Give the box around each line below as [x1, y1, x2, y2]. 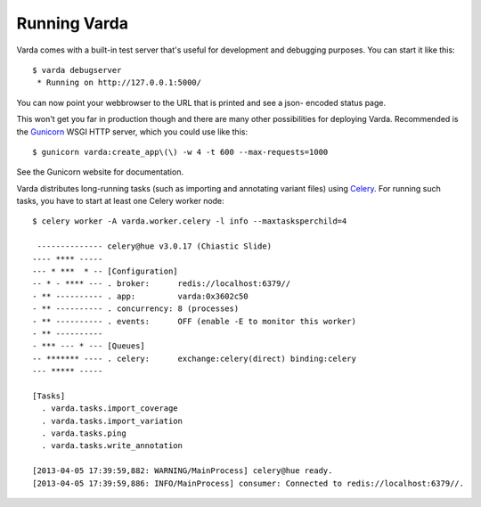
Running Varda [16, 13, 129, 33]
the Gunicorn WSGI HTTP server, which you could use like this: [16, 126, 249, 137]
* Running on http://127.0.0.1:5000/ [37, 78, 202, 88]
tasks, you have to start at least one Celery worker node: [16, 196, 224, 207]
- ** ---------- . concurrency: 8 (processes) [32, 304, 240, 314]
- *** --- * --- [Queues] [32, 341, 146, 351]
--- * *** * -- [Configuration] [32, 266, 178, 276]
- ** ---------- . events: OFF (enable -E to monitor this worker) [32, 316, 356, 326]
